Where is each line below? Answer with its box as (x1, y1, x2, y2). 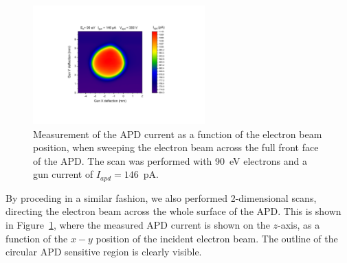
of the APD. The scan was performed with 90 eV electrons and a (33, 153, 307, 168)
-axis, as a (278, 217, 320, 231)
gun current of (33, 167, 93, 181)
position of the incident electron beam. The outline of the (96, 231, 338, 245)
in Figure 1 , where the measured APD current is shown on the (5, 217, 270, 231)
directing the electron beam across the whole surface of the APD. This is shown (5, 204, 342, 218)
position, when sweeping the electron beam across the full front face (33, 140, 319, 155)
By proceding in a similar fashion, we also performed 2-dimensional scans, (5, 190, 317, 205)
